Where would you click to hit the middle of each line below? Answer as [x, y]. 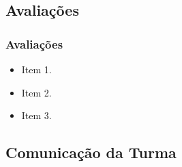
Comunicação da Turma [91, 152]
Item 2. [36, 92]
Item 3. [36, 115]
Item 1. [36, 69]
